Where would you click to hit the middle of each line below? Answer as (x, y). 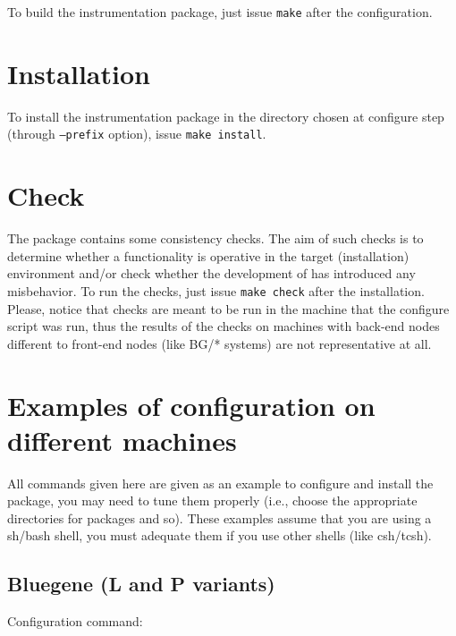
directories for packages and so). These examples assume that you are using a (220, 517)
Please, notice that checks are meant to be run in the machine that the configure (228, 308)
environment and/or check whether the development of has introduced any (211, 273)
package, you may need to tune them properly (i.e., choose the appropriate (212, 500)
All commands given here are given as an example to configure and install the (220, 483)
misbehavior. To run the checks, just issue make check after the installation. (216, 290)
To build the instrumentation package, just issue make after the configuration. (220, 12)
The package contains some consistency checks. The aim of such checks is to (215, 238)
